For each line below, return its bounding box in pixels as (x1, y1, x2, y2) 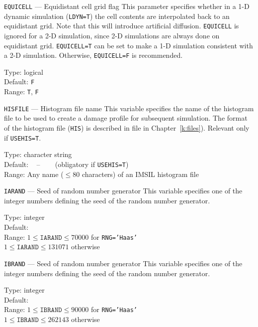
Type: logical (4, 66, 43, 77)
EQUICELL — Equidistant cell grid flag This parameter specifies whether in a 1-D (4, 1, 250, 11)
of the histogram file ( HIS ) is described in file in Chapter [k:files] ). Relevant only (4, 123, 250, 133)
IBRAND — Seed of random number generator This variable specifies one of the (4, 258, 243, 268)
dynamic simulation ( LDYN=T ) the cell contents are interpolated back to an (4, 10, 230, 21)
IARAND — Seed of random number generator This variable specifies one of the (4, 185, 243, 196)
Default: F (4, 76, 35, 87)
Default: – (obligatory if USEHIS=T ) (4, 159, 129, 169)
